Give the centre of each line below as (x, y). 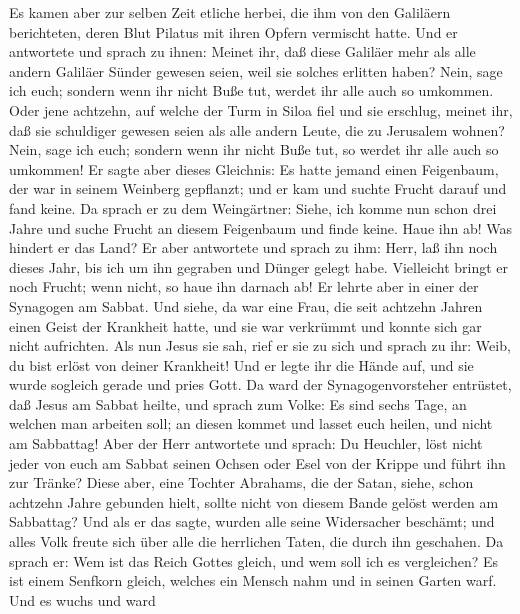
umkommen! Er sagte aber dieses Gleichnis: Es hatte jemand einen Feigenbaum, (254, 168)
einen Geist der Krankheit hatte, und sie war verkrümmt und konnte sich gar (245, 325)
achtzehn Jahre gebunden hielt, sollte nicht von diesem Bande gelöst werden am (254, 501)
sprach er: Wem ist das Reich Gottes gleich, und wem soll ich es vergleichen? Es (254, 560)
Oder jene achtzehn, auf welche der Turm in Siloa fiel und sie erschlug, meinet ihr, (261, 109)
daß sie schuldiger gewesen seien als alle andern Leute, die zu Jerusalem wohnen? (257, 129)
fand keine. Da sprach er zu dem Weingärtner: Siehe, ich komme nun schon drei (253, 207)
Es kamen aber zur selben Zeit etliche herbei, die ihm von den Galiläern (230, 12)
